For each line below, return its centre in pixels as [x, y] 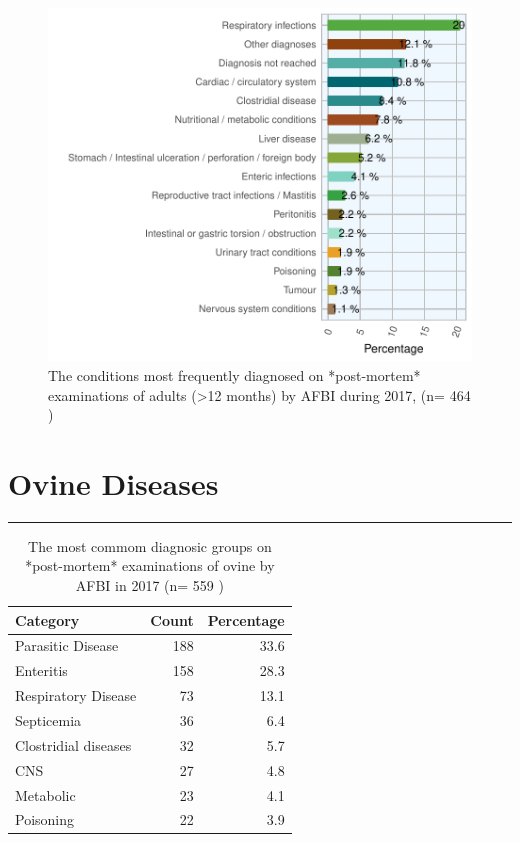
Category [47, 619]
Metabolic [45, 794]
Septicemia [48, 719]
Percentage [246, 619]
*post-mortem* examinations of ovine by [150, 565]
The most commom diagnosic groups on [150, 545]
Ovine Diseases [113, 482]
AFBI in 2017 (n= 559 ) [149, 585]
